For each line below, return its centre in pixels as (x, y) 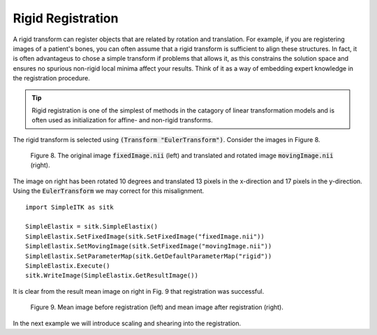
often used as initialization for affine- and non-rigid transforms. (122, 120)
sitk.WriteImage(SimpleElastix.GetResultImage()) (112, 276)
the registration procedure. (52, 78)
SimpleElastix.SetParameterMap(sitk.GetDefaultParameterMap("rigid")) (149, 256)
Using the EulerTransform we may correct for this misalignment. (109, 191)
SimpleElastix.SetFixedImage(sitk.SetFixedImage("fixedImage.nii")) (145, 236)
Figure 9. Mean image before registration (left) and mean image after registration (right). (157, 307)
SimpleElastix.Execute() (68, 265)
